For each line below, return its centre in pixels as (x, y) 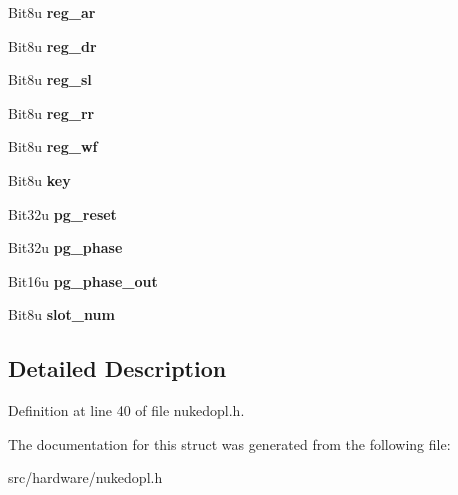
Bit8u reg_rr (51, 112)
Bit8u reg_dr (52, 45)
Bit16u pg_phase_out (83, 280)
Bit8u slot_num (61, 314)
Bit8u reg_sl (50, 79)
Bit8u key (39, 179)
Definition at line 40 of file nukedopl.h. (126, 410)
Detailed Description (117, 368)
